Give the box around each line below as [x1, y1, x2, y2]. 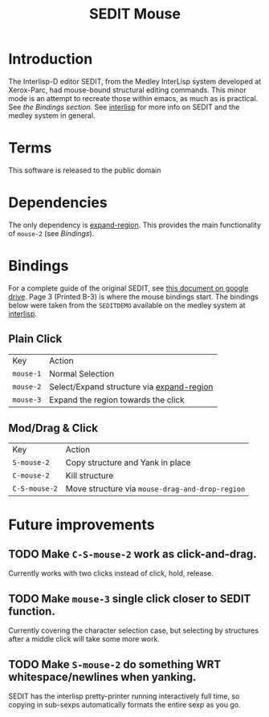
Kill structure [65, 471, 114, 482]
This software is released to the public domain [8, 165, 161, 175]
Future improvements [8, 515, 155, 534]
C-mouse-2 [12, 471, 50, 480]
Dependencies [8, 194, 108, 212]
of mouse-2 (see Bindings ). [8, 228, 95, 238]
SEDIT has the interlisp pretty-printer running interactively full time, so [8, 691, 240, 701]
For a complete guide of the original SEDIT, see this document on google [8, 283, 249, 293]
